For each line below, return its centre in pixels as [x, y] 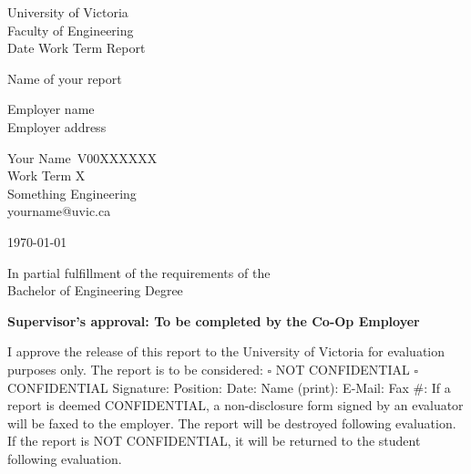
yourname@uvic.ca [59, 211]
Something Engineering [72, 193]
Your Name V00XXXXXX [82, 157]
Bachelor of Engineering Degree [95, 290]
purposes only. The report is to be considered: [135, 369]
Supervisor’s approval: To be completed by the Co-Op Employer [214, 320]
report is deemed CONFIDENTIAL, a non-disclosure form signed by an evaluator [235, 405]
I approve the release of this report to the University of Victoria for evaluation [226, 351]
